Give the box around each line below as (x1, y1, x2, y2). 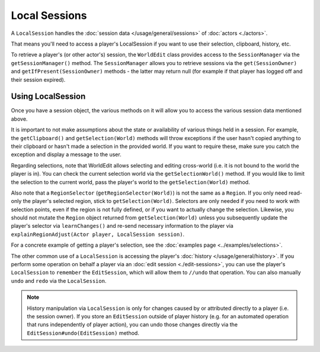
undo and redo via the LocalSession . (11, 277, 107, 284)
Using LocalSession (11, 92, 86, 102)
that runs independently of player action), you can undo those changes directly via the (27, 321, 238, 328)
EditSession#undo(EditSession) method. (27, 329, 139, 337)
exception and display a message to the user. (11, 151, 121, 158)
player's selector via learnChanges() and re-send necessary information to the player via (11, 222, 233, 230)
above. (11, 115, 28, 122)
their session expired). (11, 76, 66, 83)
